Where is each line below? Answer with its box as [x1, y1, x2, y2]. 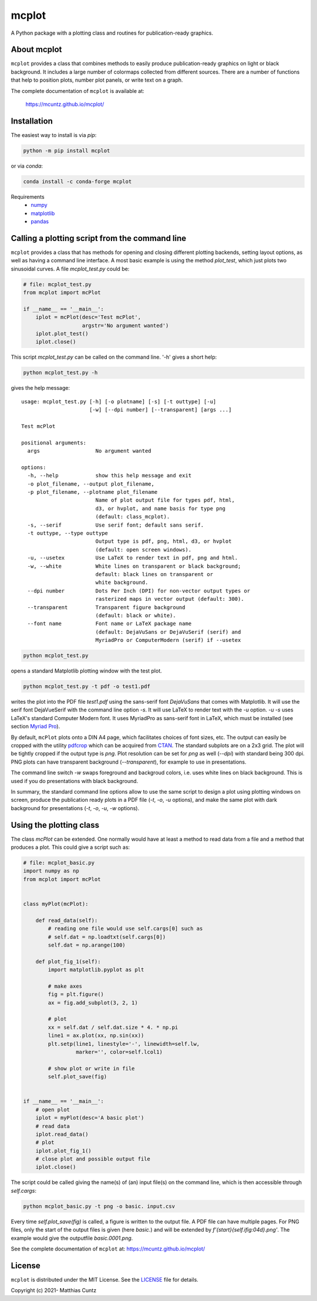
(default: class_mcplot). [95, 513, 170, 520]
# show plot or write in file [48, 1065, 135, 1072]
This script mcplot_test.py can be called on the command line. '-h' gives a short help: [11, 353, 217, 361]
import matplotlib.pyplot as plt [48, 966, 144, 973]
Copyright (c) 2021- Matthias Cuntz [11, 1287, 97, 1294]
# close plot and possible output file [35, 1156, 151, 1162]
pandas [31, 218, 49, 225]
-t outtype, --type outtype [27, 530, 109, 537]
